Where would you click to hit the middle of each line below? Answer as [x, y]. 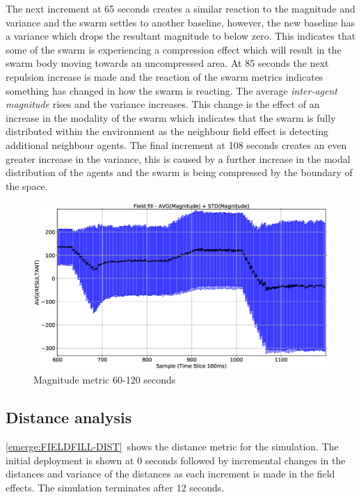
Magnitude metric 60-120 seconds [105, 380]
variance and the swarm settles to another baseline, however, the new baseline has [180, 22]
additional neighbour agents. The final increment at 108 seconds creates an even [176, 144]
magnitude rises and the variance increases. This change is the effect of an [163, 104]
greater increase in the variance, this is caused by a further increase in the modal [178, 158]
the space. [27, 186]
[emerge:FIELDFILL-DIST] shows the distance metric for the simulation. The [172, 447]
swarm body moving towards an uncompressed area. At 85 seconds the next [167, 63]
